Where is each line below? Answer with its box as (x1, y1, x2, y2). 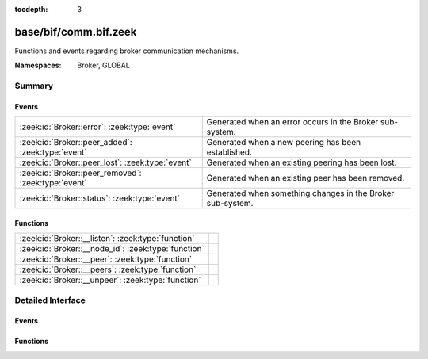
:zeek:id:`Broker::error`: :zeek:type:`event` (19, 121, 176, 132)
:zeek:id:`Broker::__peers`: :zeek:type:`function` (19, 264, 197, 275)
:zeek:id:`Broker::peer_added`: (19, 137, 132, 148)
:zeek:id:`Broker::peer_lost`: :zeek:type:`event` (19, 157, 192, 168)
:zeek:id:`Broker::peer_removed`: (19, 167, 142, 178)
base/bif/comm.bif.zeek (14, 25, 137, 39)
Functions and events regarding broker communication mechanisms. (14, 46, 239, 55)
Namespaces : (14, 60, 62, 71)
